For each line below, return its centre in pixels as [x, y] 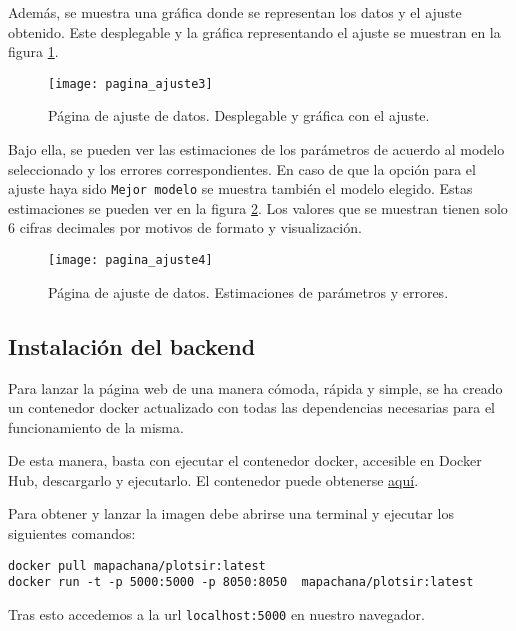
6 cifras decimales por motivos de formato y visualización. [185, 227]
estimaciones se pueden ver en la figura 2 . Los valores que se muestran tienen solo [258, 207]
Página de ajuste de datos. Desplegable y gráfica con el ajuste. [239, 115]
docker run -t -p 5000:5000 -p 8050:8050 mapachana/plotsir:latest [241, 582]
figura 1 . [33, 51]
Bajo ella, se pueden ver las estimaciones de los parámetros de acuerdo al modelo [256, 149]
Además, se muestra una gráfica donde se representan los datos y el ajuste [235, 12]
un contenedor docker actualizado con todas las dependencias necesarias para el [252, 407]
